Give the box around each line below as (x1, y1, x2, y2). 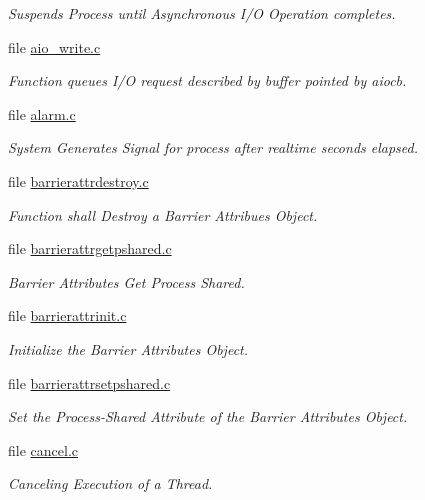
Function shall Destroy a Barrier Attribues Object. (8, 204, 318, 225)
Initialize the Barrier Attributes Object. (8, 338, 249, 359)
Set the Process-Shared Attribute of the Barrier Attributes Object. (8, 406, 408, 427)
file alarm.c (8, 103, 76, 124)
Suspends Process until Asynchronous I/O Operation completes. (8, 3, 396, 23)
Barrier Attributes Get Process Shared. (8, 271, 245, 292)
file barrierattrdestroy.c (8, 170, 149, 191)
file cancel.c (8, 439, 78, 460)
